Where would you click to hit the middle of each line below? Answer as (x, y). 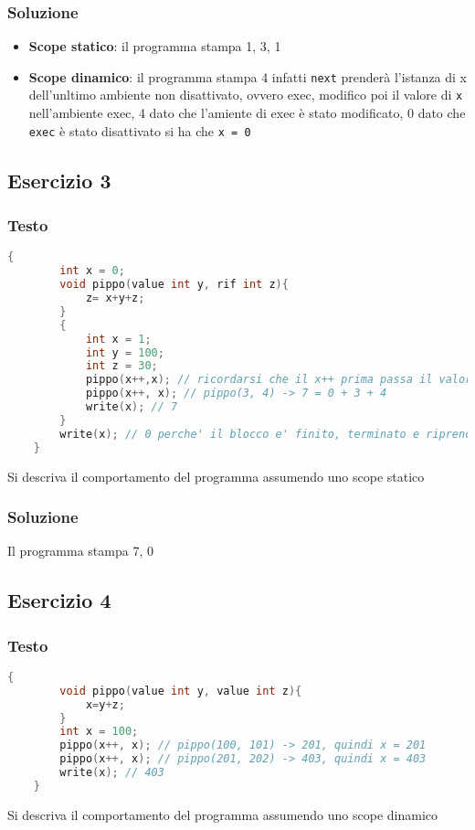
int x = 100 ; (99, 732)
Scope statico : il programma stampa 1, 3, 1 (155, 46)
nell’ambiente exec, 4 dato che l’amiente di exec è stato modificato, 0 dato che (247, 113)
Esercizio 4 (59, 600)
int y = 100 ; (125, 352)
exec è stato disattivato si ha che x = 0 (140, 130)
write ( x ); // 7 (132, 407)
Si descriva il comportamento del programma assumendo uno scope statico (216, 476)
